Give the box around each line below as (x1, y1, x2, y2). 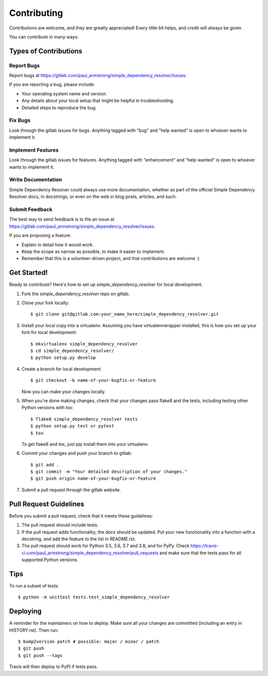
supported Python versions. (21, 557, 79, 563)
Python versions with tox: (21, 405, 74, 411)
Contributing (9, 7, 63, 18)
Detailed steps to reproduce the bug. (21, 104, 97, 110)
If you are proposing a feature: (9, 233, 71, 239)
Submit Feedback (9, 206, 53, 213)
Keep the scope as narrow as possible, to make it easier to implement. (21, 249, 165, 254)
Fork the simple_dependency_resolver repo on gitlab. (21, 291, 130, 297)
